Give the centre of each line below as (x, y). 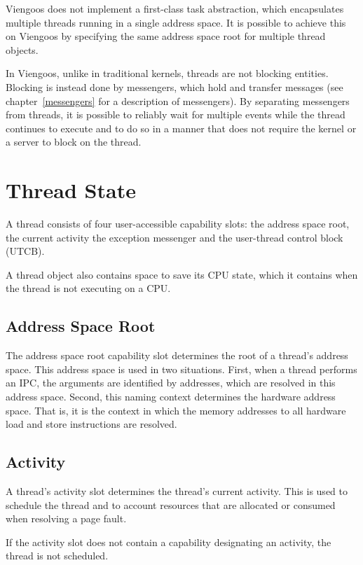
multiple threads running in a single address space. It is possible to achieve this (176, 22)
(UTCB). (25, 251)
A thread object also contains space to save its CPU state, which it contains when (182, 274)
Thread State (71, 190)
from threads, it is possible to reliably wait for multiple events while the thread (176, 114)
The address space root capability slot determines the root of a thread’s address (177, 355)
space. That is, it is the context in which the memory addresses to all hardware (176, 410)
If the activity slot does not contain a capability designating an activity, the (169, 542)
